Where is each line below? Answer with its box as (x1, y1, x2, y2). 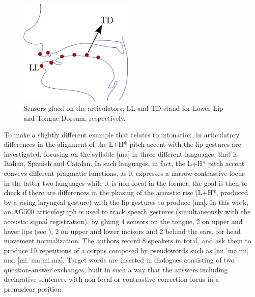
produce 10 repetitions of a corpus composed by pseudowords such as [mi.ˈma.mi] (4, 245, 249, 255)
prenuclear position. (4, 284, 63, 294)
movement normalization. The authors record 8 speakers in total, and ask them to (4, 235, 251, 246)
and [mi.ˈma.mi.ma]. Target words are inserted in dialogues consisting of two (4, 255, 235, 265)
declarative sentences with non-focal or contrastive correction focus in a (4, 274, 219, 284)
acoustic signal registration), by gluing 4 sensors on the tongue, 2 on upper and (4, 216, 243, 226)
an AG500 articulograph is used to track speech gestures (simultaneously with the (4, 206, 251, 217)
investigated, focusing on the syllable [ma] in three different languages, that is (4, 148, 238, 159)
